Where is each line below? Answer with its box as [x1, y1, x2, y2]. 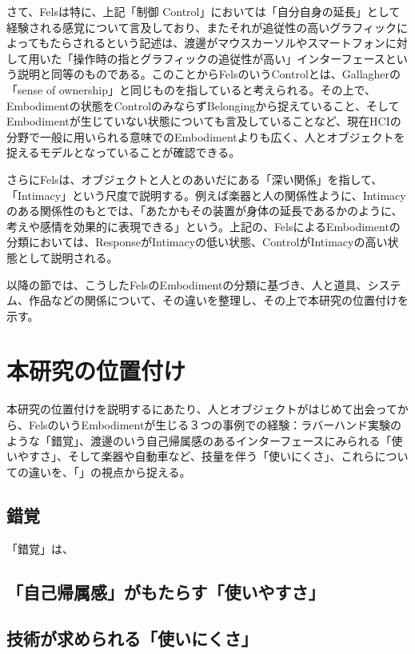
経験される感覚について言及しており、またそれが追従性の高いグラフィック [6, 18, 397, 35]
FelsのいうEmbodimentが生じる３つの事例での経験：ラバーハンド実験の [28, 417, 401, 433]
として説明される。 [17, 249, 118, 265]
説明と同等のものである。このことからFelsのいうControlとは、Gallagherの [17, 66, 401, 82]
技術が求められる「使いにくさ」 [6, 626, 258, 651]
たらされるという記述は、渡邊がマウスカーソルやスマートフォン [50, 34, 385, 51]
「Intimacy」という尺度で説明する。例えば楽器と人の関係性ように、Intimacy [6, 186, 406, 203]
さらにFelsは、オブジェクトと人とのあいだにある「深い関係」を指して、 [6, 170, 383, 187]
